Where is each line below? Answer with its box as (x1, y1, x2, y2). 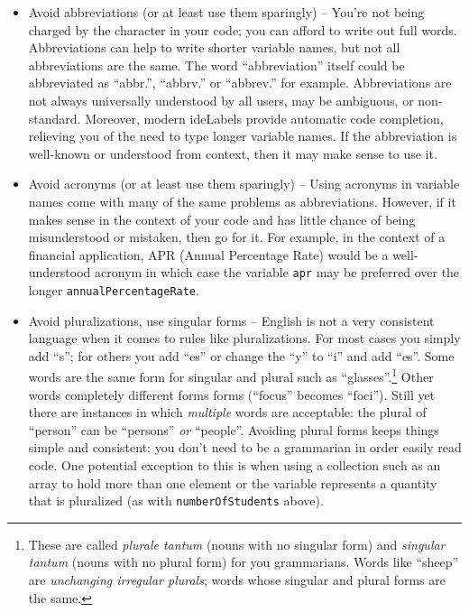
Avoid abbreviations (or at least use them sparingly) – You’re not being (28, 3, 425, 21)
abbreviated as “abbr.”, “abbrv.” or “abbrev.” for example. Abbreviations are (28, 73, 452, 92)
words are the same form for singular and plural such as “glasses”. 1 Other (28, 365, 434, 386)
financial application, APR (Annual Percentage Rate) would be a (28, 245, 389, 264)
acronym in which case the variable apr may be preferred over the (95, 263, 460, 282)
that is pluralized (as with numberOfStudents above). (28, 491, 324, 510)
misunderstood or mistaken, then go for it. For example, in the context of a (28, 227, 446, 246)
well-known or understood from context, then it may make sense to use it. (28, 144, 437, 162)
